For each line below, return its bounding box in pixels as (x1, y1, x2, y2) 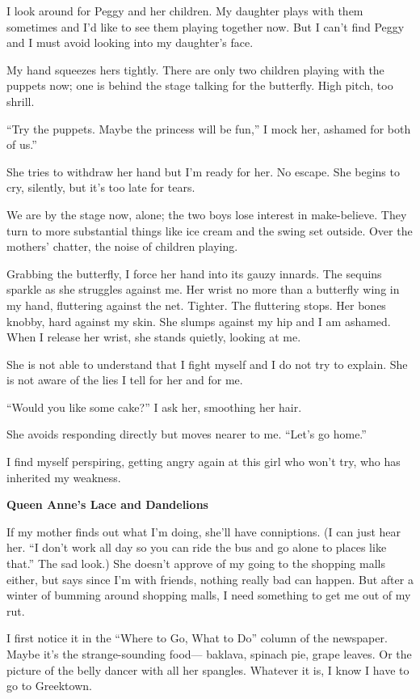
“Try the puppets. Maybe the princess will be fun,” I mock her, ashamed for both (6, 120, 411, 137)
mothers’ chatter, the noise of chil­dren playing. (6, 238, 238, 255)
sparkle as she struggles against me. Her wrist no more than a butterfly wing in (6, 281, 400, 298)
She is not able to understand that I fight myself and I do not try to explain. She (6, 355, 408, 372)
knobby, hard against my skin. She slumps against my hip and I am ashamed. (6, 312, 391, 329)
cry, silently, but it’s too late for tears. (6, 179, 195, 196)
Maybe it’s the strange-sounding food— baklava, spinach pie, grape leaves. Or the (6, 646, 412, 662)
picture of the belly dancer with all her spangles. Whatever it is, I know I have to (6, 661, 409, 678)
